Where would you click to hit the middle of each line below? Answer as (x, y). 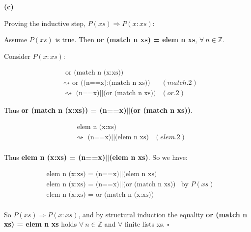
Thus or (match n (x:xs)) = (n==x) (65, 110)
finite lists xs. (145, 224)
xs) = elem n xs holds (41, 224)
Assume (16, 39)
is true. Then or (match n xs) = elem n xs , (126, 39)
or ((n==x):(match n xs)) (111, 83)
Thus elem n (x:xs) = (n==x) (55, 157)
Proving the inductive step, (45, 23)
